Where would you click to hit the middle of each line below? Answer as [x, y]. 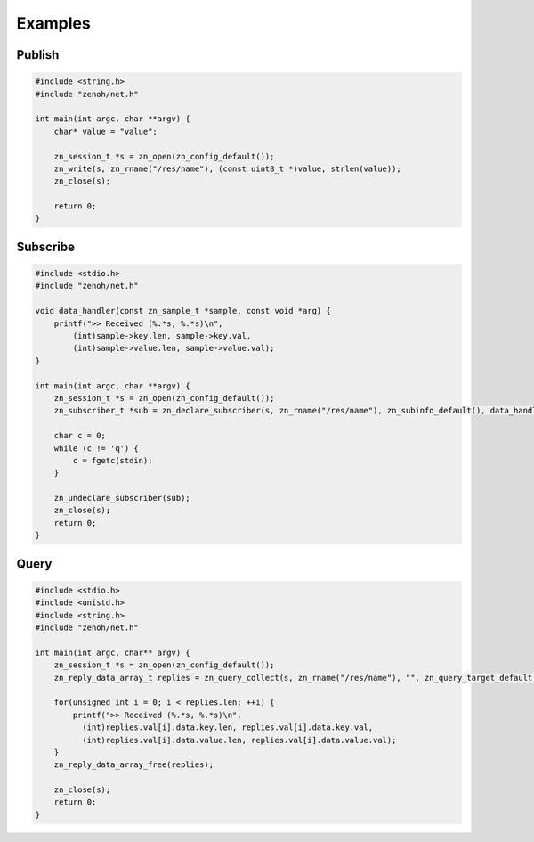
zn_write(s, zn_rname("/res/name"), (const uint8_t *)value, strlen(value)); [228, 168]
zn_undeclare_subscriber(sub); [122, 498]
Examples [53, 23]
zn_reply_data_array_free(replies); [133, 765]
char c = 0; [80, 436]
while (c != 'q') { [97, 448]
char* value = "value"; [105, 131]
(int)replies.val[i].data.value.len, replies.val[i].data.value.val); [239, 740]
